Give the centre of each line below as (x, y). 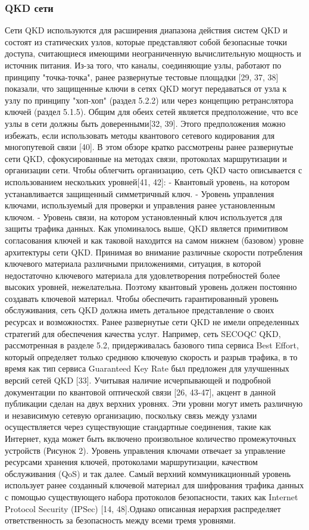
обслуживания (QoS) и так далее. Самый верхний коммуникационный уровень (148, 473)
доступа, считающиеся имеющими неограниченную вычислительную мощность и (153, 53)
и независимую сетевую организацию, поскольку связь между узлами (131, 415)
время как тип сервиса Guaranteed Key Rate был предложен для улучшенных (147, 368)
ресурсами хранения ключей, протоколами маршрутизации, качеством (131, 462)
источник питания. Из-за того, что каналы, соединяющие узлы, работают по (143, 65)
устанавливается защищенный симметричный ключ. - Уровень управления (140, 193)
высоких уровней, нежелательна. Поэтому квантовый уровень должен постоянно (151, 287)
